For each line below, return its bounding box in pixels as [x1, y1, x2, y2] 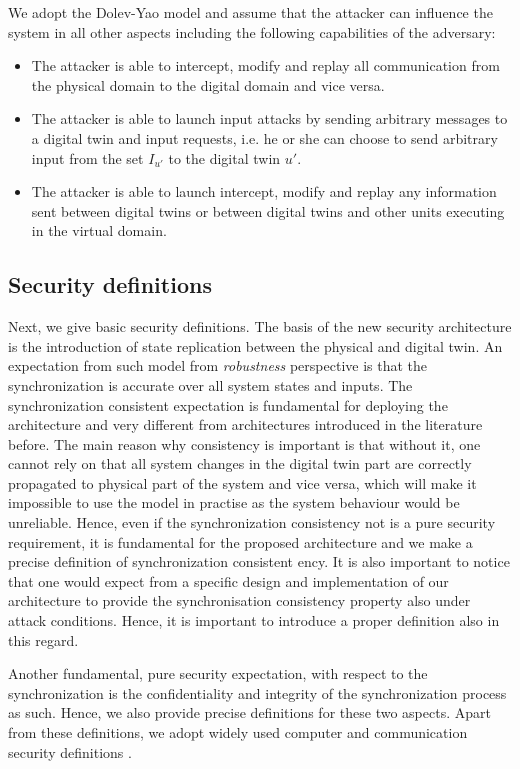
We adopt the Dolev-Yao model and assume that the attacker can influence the [8, 2, 493, 22]
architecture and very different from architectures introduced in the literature [8, 414, 483, 435]
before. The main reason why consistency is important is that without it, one [8, 433, 481, 454]
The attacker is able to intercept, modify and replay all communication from [31, 55, 500, 76]
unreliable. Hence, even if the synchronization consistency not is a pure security [8, 512, 496, 533]
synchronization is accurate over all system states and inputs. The [8, 374, 413, 395]
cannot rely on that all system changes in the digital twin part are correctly [8, 453, 472, 474]
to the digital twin [168, 147, 281, 168]
